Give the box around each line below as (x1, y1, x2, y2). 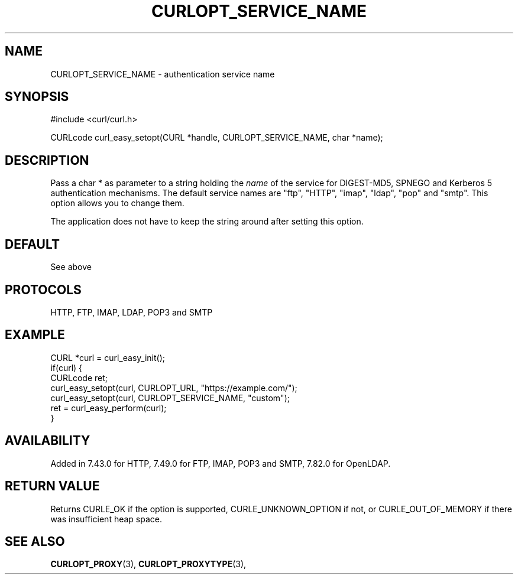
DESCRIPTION (5, 152, 89, 168)
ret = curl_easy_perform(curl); (50, 402, 167, 413)
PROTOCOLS (5, 282, 82, 297)
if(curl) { (50, 362, 83, 373)
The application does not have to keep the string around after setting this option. (50, 216, 364, 227)
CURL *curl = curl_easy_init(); (50, 352, 165, 363)
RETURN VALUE (5, 479, 100, 494)
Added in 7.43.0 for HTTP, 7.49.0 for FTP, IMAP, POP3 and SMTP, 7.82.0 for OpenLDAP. (50, 458, 391, 469)
